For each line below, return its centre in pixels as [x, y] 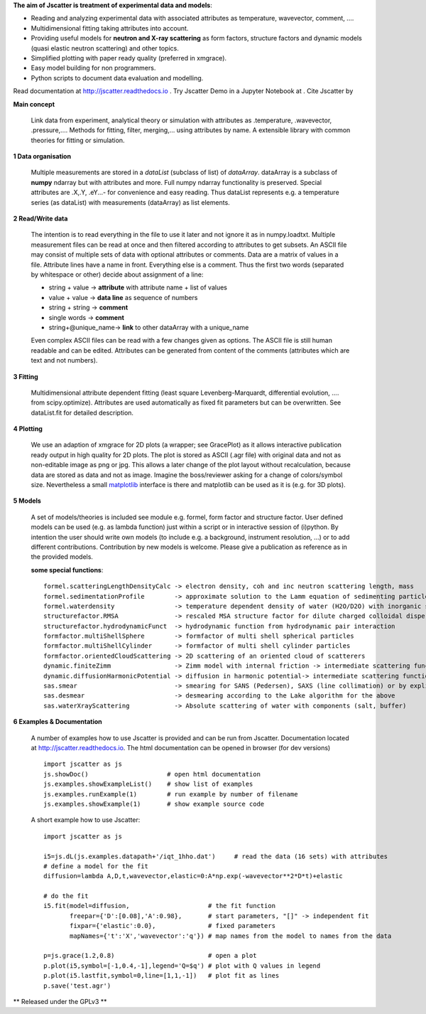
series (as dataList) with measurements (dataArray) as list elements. [130, 202]
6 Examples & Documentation [58, 722]
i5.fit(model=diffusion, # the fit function [160, 906]
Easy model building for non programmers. [93, 68]
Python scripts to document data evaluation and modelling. [117, 78]
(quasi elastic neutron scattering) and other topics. [105, 48]
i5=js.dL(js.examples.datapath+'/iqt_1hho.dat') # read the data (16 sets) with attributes [216, 856]
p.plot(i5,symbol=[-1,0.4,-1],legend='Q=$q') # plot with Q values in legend [182, 966]
